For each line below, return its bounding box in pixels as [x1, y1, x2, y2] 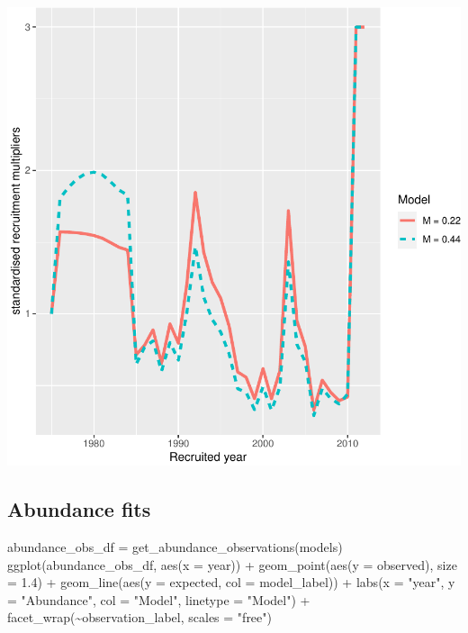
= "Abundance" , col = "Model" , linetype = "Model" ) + [7, 590, 310, 609]
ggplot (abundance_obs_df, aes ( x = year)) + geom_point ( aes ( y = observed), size [7, 555, 457, 574]
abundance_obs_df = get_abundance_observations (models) [7, 537, 343, 556]
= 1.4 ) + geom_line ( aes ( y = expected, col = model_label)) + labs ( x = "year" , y [7, 573, 455, 592]
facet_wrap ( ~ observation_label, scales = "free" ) [7, 608, 272, 627]
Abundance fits [7, 495, 151, 523]
